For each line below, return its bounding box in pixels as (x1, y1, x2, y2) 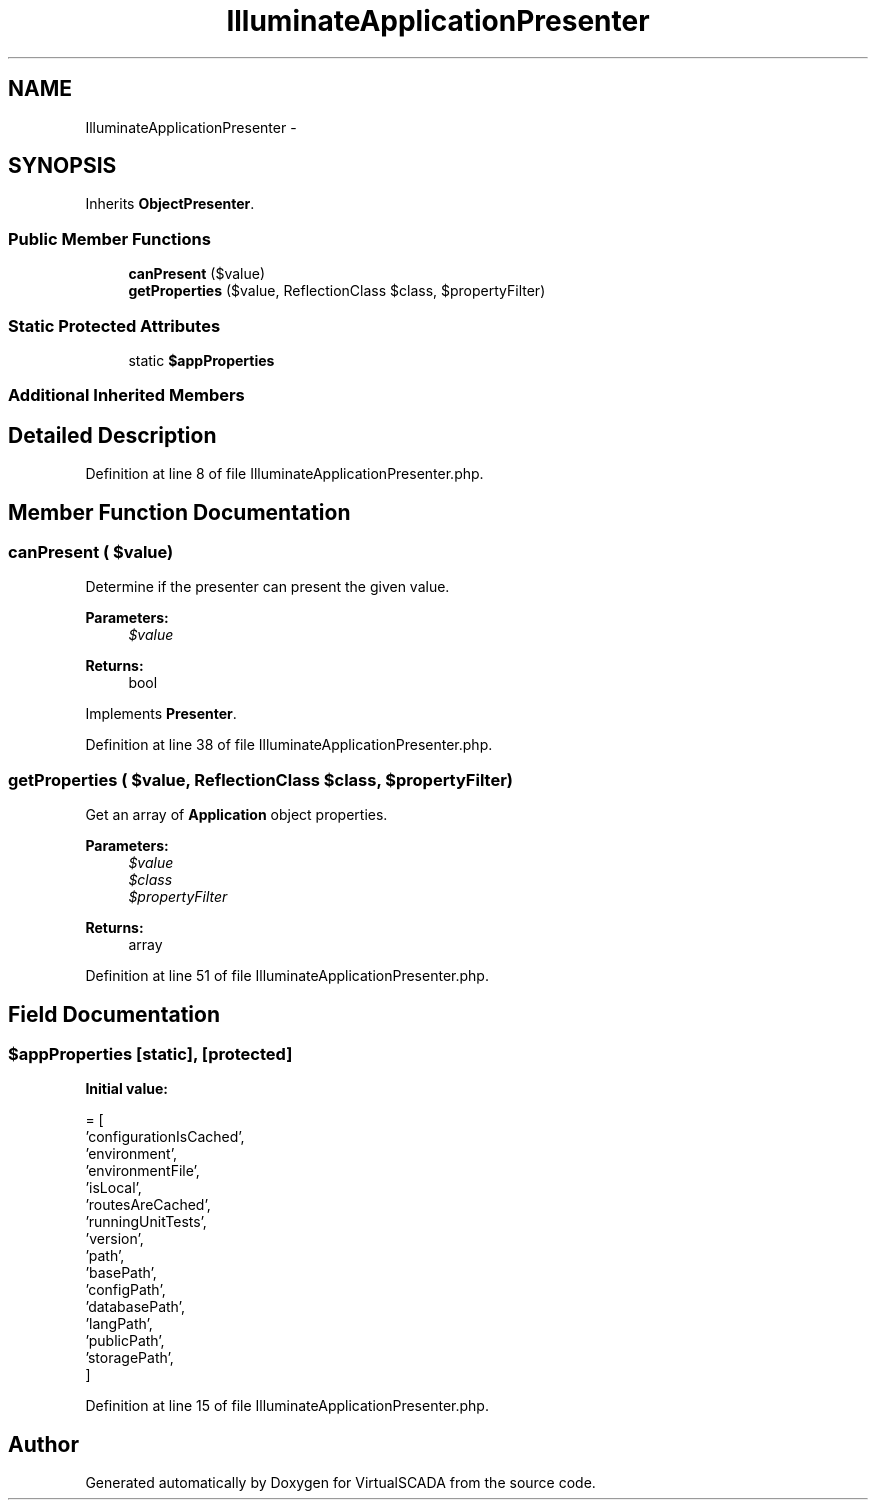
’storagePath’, (85, 1349, 174, 1367)
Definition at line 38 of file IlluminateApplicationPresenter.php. (85, 736, 493, 754)
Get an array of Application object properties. (85, 806, 388, 824)
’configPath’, (85, 1281, 166, 1299)
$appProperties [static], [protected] (8, 1043, 293, 1064)
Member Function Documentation (8, 499, 351, 525)
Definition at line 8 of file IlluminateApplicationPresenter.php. (85, 465, 484, 483)
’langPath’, (85, 1315, 153, 1333)
